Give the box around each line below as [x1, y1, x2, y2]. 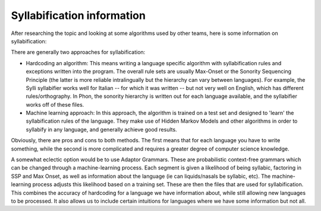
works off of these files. [26, 101, 84, 108]
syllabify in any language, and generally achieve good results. [26, 126, 178, 133]
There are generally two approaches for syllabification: [11, 49, 146, 56]
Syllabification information [11, 9, 146, 22]
